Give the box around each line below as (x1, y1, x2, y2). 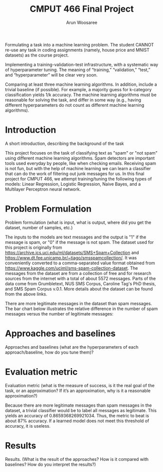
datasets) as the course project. (5, 52, 69, 58)
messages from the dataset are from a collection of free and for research (5, 270, 152, 276)
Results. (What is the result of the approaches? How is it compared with (5, 456, 149, 462)
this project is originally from (5, 244, 62, 250)
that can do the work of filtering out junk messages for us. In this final (5, 171, 145, 177)
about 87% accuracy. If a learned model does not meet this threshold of (5, 418, 149, 424)
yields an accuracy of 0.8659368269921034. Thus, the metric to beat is (5, 413, 149, 418)
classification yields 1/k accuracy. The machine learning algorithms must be (5, 92, 157, 98)
